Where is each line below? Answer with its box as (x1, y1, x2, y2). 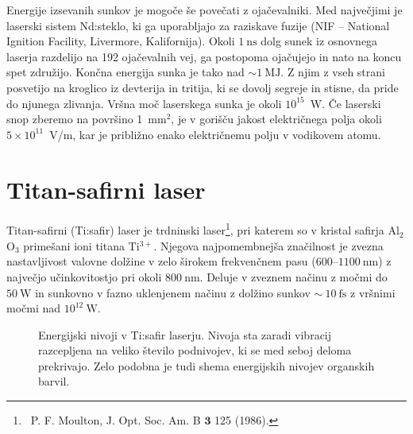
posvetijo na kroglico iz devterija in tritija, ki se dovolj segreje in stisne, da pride (6, 79, 399, 95)
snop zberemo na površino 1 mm (6, 110, 167, 127)
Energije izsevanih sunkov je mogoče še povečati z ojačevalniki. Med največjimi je (6, 2, 403, 17)
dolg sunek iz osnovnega (261, 33, 378, 49)
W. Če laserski (310, 95, 381, 111)
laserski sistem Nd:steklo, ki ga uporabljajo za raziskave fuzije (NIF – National (6, 17, 390, 33)
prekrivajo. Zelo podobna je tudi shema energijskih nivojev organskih (38, 357, 375, 374)
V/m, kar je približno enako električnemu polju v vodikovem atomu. (49, 126, 381, 142)
